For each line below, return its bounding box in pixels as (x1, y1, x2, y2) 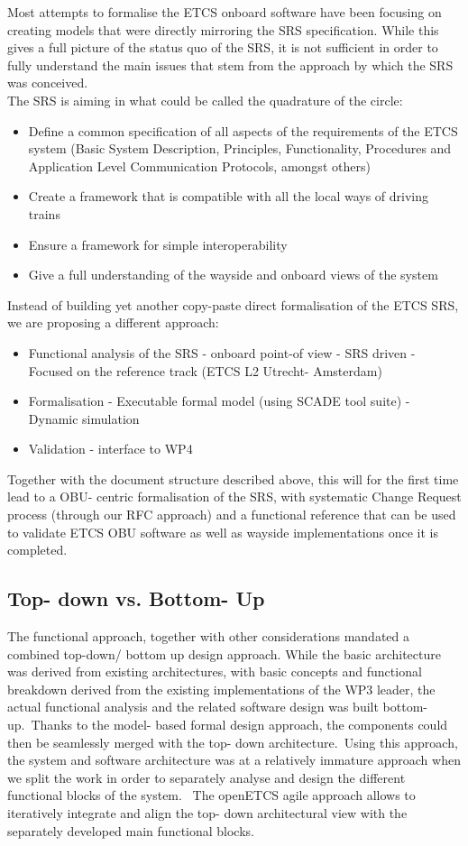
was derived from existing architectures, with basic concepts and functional (7, 662, 422, 681)
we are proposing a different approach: (7, 313, 219, 332)
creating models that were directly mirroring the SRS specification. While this (7, 20, 439, 39)
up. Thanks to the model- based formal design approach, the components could (7, 715, 448, 734)
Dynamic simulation (28, 409, 140, 428)
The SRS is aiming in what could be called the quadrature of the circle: (7, 90, 403, 109)
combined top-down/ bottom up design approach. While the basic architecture (7, 644, 441, 663)
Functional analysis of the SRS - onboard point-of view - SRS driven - (28, 343, 416, 362)
